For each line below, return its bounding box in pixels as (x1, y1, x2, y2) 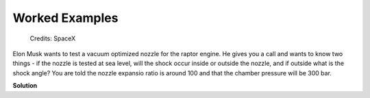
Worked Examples (12, 10, 119, 25)
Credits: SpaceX (29, 34, 76, 42)
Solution (12, 82, 38, 90)
